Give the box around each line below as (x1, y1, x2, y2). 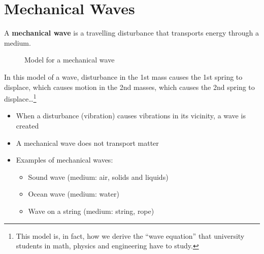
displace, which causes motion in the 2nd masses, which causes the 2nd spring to (4, 81, 255, 92)
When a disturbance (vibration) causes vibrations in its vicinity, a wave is (16, 110, 246, 121)
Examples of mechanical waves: (16, 154, 113, 165)
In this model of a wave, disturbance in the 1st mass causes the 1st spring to (4, 71, 243, 82)
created (16, 120, 39, 131)
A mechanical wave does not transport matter (16, 137, 159, 148)
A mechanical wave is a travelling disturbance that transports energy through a (4, 27, 259, 38)
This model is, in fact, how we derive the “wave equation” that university (16, 230, 245, 241)
